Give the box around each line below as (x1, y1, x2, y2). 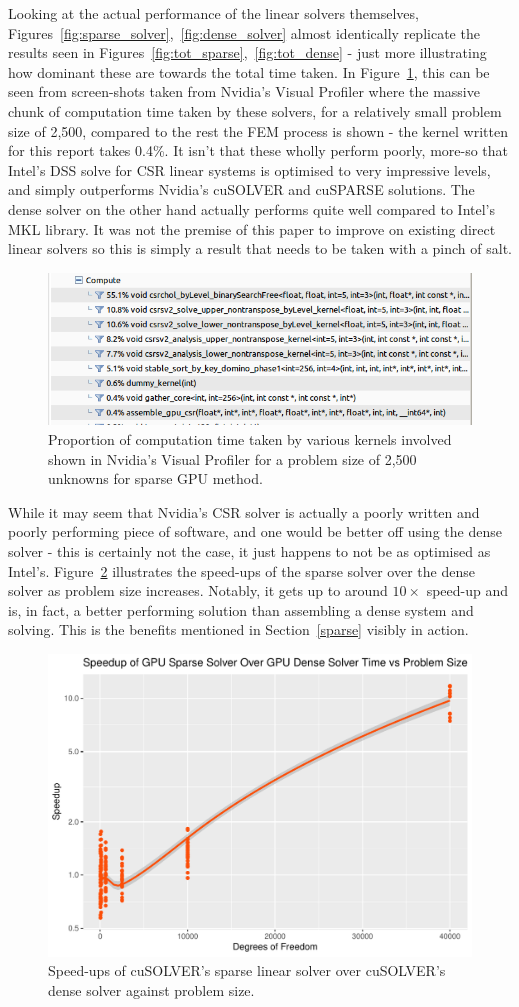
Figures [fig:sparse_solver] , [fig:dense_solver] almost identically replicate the (8, 22, 480, 43)
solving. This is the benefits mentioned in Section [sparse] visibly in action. (8, 619, 469, 640)
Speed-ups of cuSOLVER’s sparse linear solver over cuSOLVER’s (48, 960, 446, 981)
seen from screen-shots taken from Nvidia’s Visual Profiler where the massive (8, 81, 480, 102)
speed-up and (426, 580, 509, 601)
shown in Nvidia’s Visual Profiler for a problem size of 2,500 (48, 448, 417, 469)
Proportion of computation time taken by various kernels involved (48, 428, 452, 449)
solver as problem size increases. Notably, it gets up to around (8, 580, 388, 601)
